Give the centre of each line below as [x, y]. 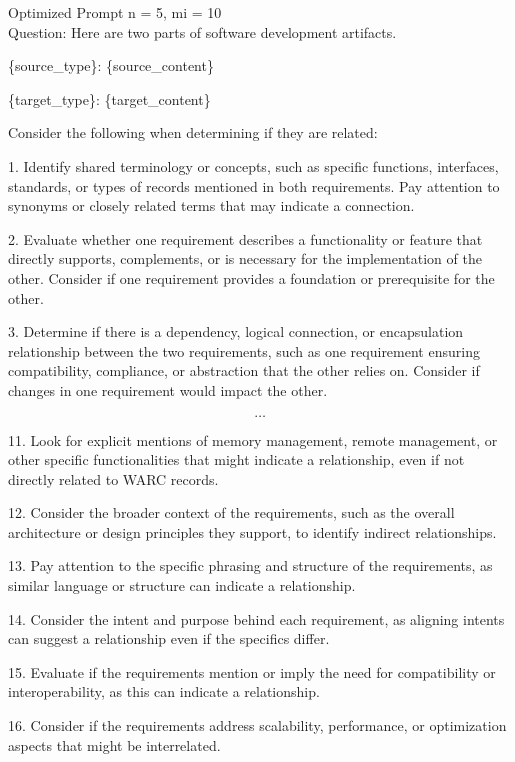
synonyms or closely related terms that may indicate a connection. [211, 205]
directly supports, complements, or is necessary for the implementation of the [245, 258]
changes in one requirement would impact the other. [168, 389]
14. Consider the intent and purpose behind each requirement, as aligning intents [256, 618]
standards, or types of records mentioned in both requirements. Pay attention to [254, 185]
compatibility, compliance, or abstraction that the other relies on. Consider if [244, 370]
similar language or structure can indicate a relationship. [182, 585]
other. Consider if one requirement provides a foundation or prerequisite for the [251, 277]
